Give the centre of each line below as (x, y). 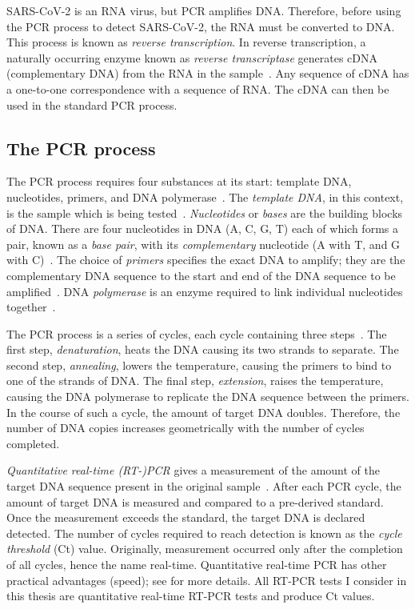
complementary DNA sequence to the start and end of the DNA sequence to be (201, 275)
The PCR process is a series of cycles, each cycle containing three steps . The (197, 333)
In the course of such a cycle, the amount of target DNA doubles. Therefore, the (204, 412)
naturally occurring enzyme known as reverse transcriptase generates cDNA (192, 57)
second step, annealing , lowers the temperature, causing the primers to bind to (199, 365)
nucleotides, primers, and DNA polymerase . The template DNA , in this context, (205, 196)
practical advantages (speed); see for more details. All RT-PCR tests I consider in (207, 580)
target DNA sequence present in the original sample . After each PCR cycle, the (204, 486)
